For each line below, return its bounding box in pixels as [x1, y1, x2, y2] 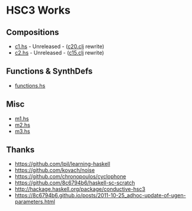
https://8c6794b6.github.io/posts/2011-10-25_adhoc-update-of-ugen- [14, 192, 186, 199]
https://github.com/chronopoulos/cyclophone [14, 173, 126, 180]
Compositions [6, 27, 59, 37]
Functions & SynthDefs [6, 66, 93, 76]
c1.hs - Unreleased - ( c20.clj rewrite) [14, 43, 105, 50]
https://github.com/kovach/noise [14, 167, 95, 174]
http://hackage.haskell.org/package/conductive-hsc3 [14, 186, 146, 193]
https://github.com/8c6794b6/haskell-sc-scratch [14, 179, 135, 187]
